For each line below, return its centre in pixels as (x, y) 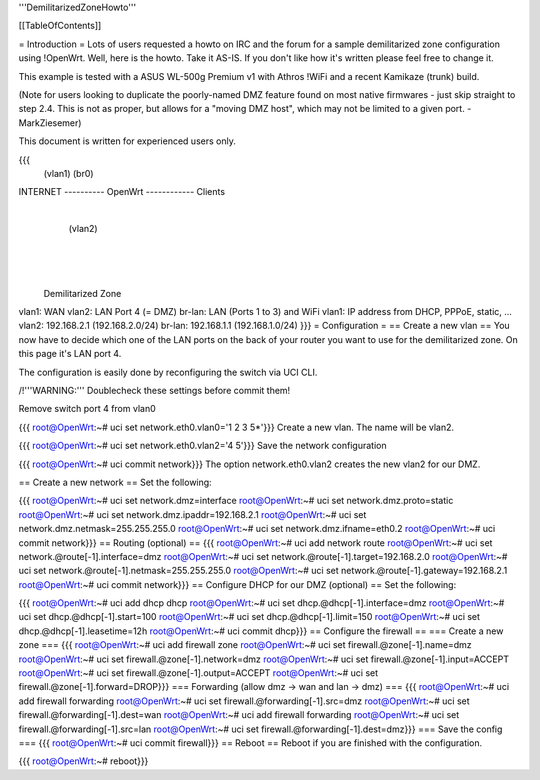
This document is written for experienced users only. (127, 141)
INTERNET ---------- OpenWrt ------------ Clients (121, 192)
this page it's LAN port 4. (70, 354)
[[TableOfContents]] (60, 26)
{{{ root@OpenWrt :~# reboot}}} (83, 761)
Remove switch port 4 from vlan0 (87, 409)
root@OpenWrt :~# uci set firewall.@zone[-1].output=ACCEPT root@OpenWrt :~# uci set (198, 673)
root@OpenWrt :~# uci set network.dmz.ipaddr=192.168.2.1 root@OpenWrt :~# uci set (192, 514)
